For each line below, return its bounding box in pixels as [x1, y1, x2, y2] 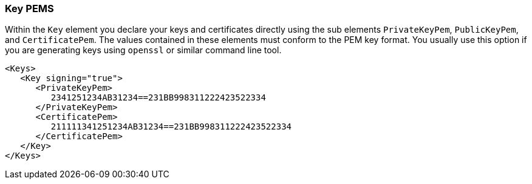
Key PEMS [5, 2, 54, 15]
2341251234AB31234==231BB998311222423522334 [50, 93, 266, 103]
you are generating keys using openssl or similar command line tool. [5, 45, 282, 56]
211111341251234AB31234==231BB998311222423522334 [50, 122, 292, 132]
